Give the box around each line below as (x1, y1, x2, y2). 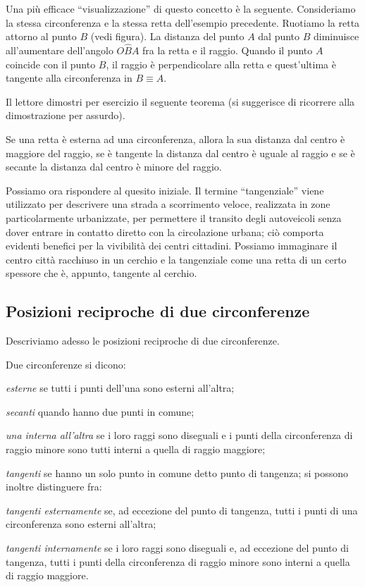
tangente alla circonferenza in (6, 70, 132, 85)
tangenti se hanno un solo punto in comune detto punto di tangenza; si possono (6, 465, 349, 480)
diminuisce (314, 29, 359, 44)
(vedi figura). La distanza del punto (90, 29, 245, 44)
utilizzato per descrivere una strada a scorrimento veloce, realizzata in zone (6, 197, 330, 211)
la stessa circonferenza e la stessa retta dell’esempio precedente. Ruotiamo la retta (6, 15, 360, 30)
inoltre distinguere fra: (6, 479, 102, 494)
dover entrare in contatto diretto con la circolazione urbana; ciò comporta (6, 224, 324, 239)
